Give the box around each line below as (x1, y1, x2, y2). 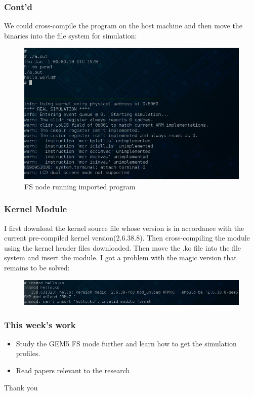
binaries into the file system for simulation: (4, 30, 137, 41)
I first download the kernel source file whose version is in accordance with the (4, 222, 244, 233)
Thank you (4, 382, 38, 392)
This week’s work (4, 318, 76, 331)
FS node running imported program (24, 181, 136, 191)
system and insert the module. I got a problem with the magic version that (4, 252, 237, 263)
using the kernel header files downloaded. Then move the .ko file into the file (4, 242, 241, 253)
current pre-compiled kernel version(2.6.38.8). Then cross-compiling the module (4, 232, 250, 243)
